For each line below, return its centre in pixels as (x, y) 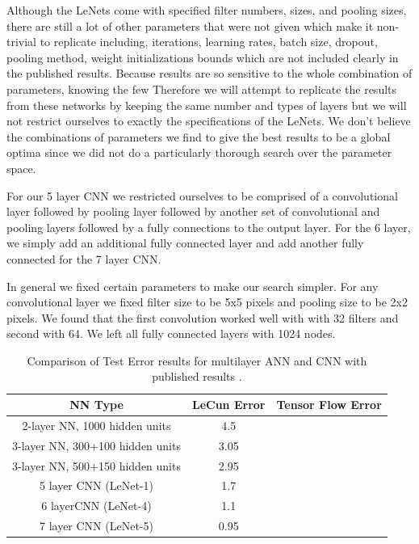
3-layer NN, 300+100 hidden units (96, 445)
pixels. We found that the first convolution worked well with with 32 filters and (203, 317)
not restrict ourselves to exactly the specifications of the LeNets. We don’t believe (209, 121)
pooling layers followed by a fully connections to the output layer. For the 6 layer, (209, 227)
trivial (22, 42)
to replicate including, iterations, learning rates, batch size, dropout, (209, 42)
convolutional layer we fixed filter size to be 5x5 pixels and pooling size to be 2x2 (207, 302)
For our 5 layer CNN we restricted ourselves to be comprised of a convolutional (202, 195)
